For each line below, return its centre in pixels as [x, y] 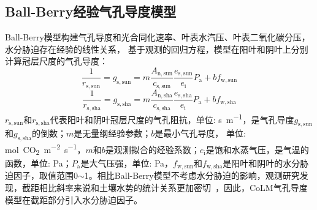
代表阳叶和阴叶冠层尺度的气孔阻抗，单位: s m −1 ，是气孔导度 [172, 118]
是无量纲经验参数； [113, 133]
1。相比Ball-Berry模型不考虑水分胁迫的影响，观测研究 [192, 175]
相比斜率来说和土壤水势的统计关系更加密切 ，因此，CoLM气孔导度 [173, 187]
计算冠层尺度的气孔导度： [56, 61]
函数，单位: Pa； [38, 163]
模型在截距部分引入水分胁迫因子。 [74, 199]
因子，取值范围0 [45, 175]
